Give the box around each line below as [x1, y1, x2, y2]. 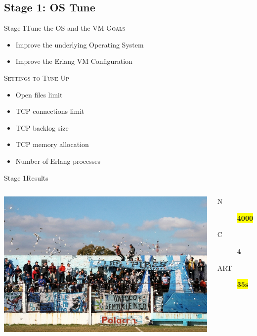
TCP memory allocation [15, 139, 89, 149]
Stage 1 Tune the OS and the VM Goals [4, 23, 126, 33]
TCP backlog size [15, 122, 69, 133]
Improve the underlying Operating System [15, 39, 144, 49]
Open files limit [15, 89, 63, 99]
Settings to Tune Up [4, 72, 69, 83]
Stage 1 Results [4, 172, 48, 183]
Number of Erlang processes [15, 155, 101, 166]
